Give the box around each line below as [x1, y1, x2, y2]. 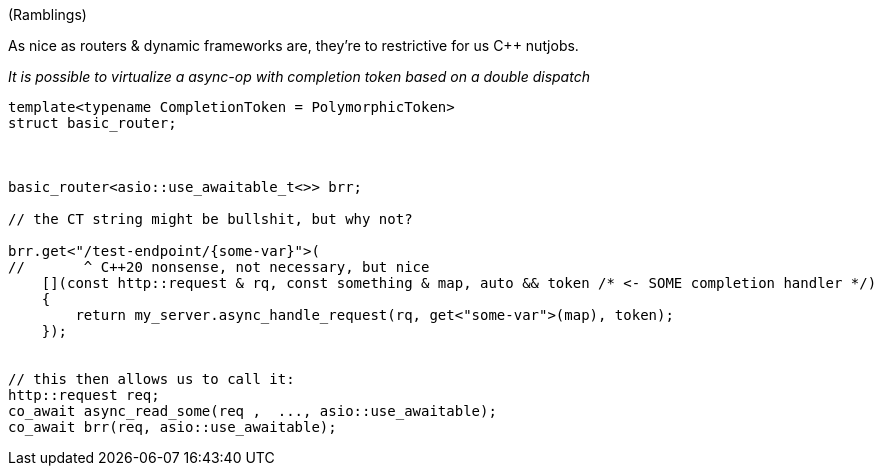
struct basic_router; [8, 115, 177, 131]
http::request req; [8, 387, 160, 403]
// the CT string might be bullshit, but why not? [8, 211, 413, 227]
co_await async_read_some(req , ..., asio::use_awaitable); [8, 403, 497, 419]
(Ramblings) [8, 6, 87, 23]
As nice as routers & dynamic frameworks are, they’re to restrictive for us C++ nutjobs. [8, 37, 579, 54]
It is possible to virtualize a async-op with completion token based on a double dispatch [8, 68, 590, 85]
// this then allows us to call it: [8, 371, 295, 387]
